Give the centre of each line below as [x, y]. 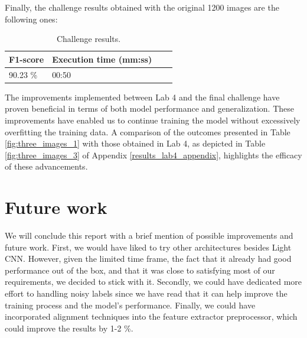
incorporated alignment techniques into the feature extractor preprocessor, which [151, 316]
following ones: [31, 19]
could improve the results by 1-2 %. [69, 328]
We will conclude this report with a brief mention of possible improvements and [149, 235]
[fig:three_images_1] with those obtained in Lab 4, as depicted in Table [135, 143]
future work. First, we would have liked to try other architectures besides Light [148, 247]
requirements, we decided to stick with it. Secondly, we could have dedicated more [153, 282]
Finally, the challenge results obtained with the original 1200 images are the [142, 7]
